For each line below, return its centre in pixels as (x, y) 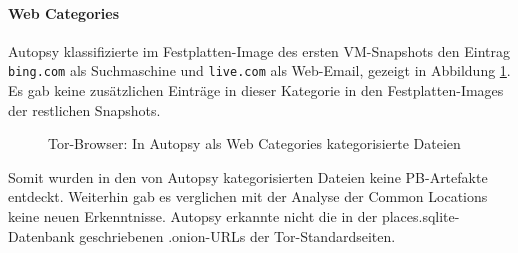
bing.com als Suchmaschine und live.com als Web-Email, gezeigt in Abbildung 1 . (259, 70)
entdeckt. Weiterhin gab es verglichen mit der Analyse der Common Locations (248, 196)
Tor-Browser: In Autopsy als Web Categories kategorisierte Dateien (254, 143)
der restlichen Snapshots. (84, 109)
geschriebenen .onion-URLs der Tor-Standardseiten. (237, 235)
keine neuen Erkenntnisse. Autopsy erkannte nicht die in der (193, 216)
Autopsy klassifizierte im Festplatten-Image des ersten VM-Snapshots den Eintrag (259, 50)
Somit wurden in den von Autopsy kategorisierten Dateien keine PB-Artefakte (248, 176)
